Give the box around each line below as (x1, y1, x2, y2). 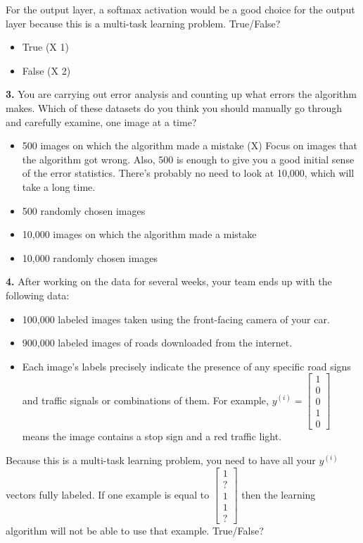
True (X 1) (22, 39, 69, 54)
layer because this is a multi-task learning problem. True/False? (6, 15, 281, 30)
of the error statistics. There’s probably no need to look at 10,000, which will (22, 166, 355, 180)
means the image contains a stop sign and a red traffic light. (22, 429, 282, 444)
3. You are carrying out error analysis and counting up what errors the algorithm (6, 87, 357, 101)
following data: (6, 287, 70, 302)
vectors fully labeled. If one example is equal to (6, 487, 210, 501)
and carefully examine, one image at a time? (6, 114, 197, 129)
